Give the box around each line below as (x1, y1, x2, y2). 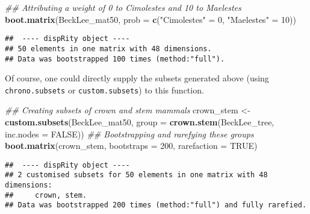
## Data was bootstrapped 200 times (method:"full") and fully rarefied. (5, 201, 307, 210)
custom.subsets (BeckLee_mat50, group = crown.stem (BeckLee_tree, (5, 116, 274, 128)
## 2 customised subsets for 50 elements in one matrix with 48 (5, 171, 268, 180)
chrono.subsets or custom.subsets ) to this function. (5, 83, 204, 96)
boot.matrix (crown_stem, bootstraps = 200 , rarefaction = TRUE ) (5, 139, 258, 152)
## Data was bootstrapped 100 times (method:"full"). (5, 54, 225, 63)
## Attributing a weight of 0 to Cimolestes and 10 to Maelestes (5, 1, 241, 13)
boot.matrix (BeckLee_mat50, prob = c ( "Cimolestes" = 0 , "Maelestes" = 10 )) (5, 13, 297, 25)
